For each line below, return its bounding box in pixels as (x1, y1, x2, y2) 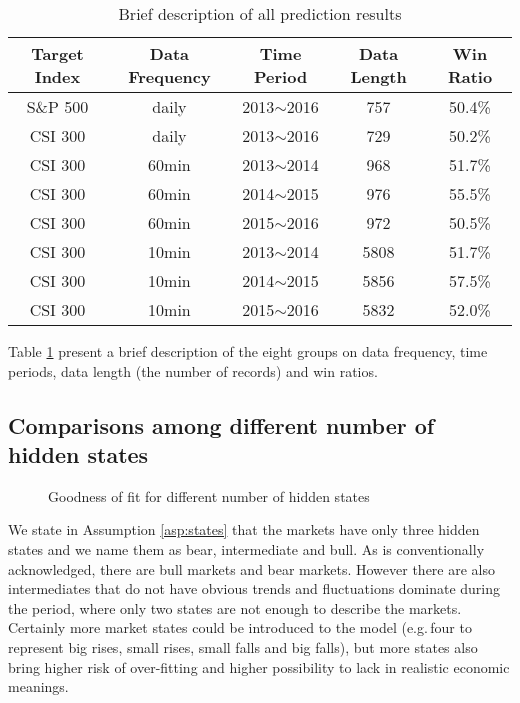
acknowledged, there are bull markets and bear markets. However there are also (8, 558, 495, 579)
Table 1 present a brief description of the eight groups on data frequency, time (8, 341, 488, 361)
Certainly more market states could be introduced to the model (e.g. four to (8, 617, 472, 638)
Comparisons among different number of (8, 409, 435, 440)
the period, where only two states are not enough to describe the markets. (8, 597, 462, 618)
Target (31, 42, 84, 65)
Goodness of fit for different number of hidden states (48, 485, 370, 506)
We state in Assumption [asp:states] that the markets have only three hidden (8, 519, 480, 540)
